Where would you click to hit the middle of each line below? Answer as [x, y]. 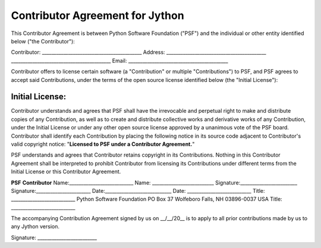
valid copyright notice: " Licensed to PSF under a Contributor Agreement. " [103, 144]
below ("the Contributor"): [43, 41]
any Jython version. [35, 227]
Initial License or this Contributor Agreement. [66, 171]
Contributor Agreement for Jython [97, 15]
